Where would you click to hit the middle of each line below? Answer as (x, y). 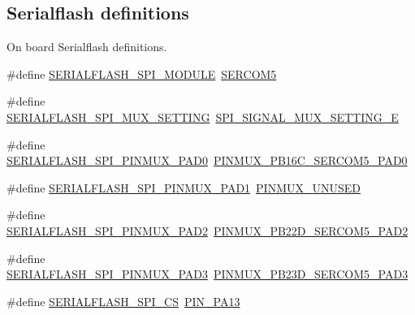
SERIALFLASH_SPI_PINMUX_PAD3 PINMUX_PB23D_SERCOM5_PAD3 (207, 274)
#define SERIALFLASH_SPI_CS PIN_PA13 (123, 301)
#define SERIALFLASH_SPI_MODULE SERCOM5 (142, 73)
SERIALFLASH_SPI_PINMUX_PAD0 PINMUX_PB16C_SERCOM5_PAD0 (207, 160)
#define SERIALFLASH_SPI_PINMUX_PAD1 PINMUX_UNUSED (184, 187)
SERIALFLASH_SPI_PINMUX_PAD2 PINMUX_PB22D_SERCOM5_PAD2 (207, 230)
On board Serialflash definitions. (87, 47)
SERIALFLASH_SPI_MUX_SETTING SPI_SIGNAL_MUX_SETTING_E (203, 117)
